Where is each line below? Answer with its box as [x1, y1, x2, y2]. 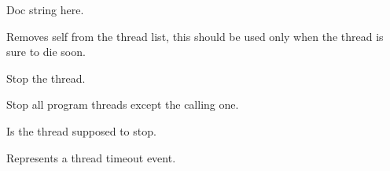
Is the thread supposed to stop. [6, 122, 156, 139]
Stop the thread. [6, 69, 86, 86]
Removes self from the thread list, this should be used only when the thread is [6, 28, 384, 44]
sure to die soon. [6, 43, 86, 60]
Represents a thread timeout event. [6, 149, 176, 165]
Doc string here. [6, 2, 84, 17]
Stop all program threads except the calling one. [6, 96, 239, 113]
